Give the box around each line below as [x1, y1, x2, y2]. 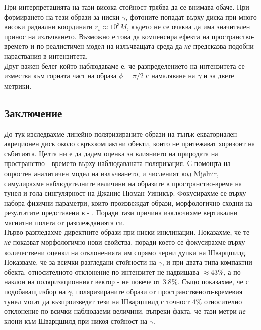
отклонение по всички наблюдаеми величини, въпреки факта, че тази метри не [4, 306, 246, 316]
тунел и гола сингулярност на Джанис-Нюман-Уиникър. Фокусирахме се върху [4, 188, 246, 198]
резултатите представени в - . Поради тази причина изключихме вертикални [4, 207, 238, 218]
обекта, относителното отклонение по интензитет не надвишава [4, 266, 199, 277]
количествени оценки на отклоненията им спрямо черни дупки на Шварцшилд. [4, 246, 247, 257]
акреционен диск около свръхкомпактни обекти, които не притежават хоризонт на [4, 138, 255, 149]
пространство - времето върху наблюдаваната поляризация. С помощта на [4, 158, 231, 169]
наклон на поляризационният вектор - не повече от [4, 276, 161, 287]
